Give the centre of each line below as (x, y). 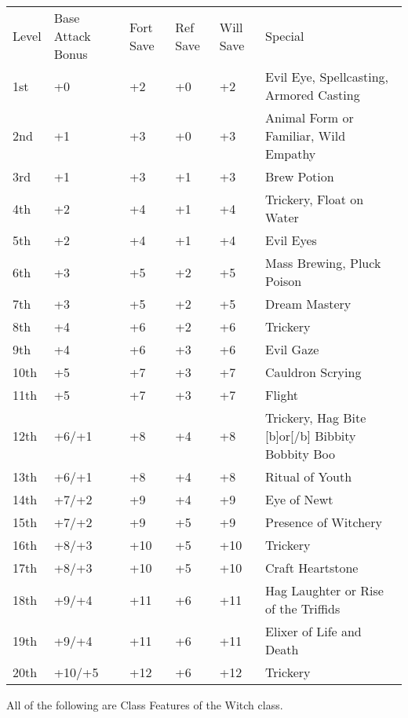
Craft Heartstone (312, 568)
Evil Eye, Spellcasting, (327, 77)
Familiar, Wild (306, 136)
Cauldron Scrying (313, 372)
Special (285, 36)
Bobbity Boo (300, 454)
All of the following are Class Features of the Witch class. (145, 705)
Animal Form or (310, 117)
